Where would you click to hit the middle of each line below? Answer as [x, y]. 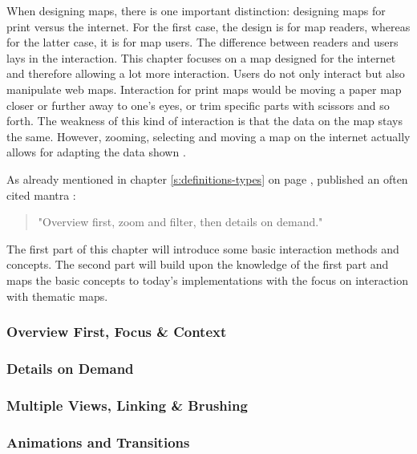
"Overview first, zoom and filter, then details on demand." [180, 222]
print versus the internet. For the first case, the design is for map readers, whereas [208, 26]
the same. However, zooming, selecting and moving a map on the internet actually [208, 136]
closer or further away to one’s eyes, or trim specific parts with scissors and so [198, 105]
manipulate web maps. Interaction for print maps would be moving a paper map [204, 89]
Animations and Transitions [98, 442]
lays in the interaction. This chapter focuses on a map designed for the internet [201, 57]
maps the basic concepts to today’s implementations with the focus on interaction [207, 280]
